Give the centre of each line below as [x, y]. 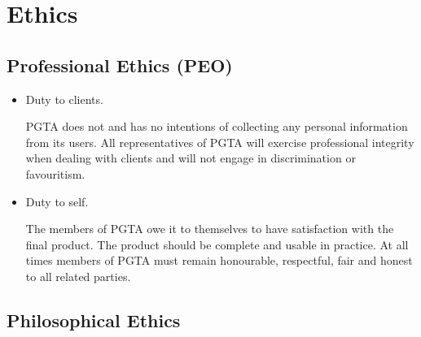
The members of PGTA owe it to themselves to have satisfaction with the [210, 229]
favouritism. [55, 173]
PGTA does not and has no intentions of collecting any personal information [217, 126]
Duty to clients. [64, 99]
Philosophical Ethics [94, 320]
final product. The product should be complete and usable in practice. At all [217, 244]
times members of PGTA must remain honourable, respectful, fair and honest [219, 260]
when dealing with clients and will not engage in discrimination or [191, 158]
